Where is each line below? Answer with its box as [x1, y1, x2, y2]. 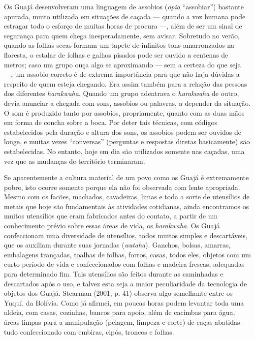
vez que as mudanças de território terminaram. [4, 155, 145, 166]
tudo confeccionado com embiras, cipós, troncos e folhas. [4, 326, 174, 337]
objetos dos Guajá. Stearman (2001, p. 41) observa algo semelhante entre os [4, 288, 233, 298]
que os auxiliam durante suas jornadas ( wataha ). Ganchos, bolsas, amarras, [4, 240, 231, 250]
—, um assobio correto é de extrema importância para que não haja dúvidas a [4, 69, 240, 79]
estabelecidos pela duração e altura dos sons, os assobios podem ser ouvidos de [4, 126, 241, 137]
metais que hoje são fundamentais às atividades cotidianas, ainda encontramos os [4, 201, 249, 211]
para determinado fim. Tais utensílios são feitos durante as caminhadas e [4, 269, 223, 279]
